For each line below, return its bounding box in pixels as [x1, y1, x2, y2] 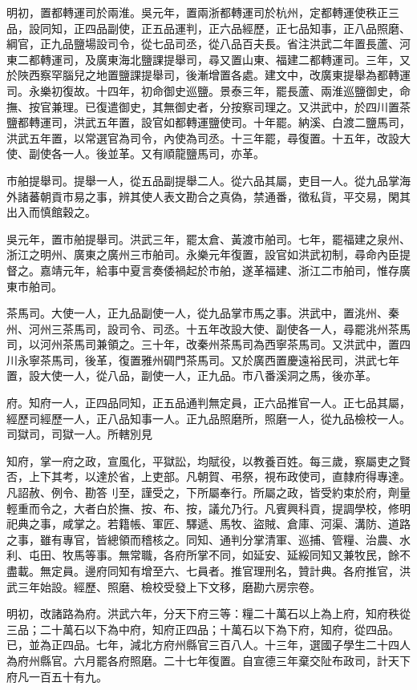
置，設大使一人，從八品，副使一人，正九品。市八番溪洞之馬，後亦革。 [6, 367, 377, 384]
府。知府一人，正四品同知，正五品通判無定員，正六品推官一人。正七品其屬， [6, 394, 411, 411]
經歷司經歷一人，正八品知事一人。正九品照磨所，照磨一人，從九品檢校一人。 [6, 410, 411, 426]
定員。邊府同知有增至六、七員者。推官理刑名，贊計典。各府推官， [51, 563, 399, 579]
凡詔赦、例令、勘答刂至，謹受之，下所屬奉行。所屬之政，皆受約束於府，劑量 [6, 484, 411, 501]
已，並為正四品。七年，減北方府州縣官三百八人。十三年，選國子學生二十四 [6, 636, 399, 653]
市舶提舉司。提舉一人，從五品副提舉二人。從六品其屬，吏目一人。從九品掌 [6, 171, 399, 188]
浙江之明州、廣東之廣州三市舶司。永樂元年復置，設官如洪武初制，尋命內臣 [6, 246, 399, 263]
